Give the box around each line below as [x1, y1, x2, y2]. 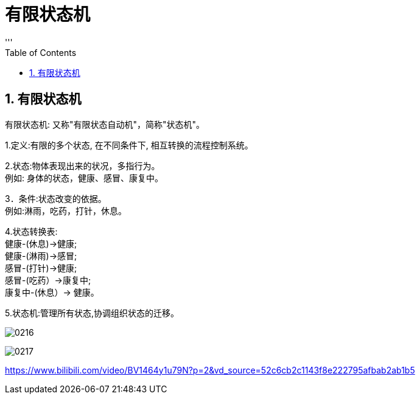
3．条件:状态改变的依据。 [5, 193, 107, 204]
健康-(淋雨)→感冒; [5, 250, 77, 261]
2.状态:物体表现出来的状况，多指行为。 [5, 160, 160, 171]
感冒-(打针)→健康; [5, 262, 77, 273]
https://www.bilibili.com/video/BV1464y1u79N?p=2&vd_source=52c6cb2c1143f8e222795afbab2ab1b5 [5, 364, 415, 375]
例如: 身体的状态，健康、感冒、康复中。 [5, 172, 163, 183]
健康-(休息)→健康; [5, 238, 77, 249]
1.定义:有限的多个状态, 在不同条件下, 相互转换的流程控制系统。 [5, 139, 253, 150]
